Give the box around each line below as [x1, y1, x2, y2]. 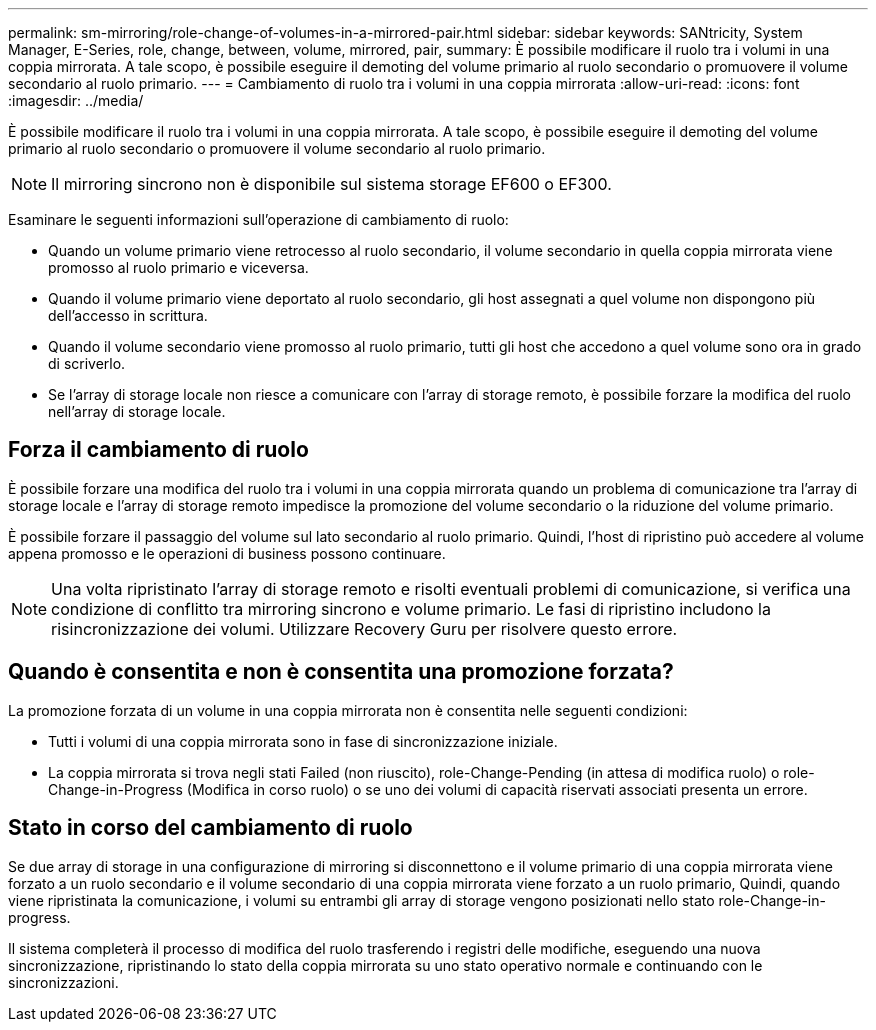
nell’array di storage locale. [48, 403, 226, 420]
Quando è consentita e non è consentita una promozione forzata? [8, 659, 674, 685]
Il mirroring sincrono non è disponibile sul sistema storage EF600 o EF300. [51, 174, 612, 194]
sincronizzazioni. [8, 973, 119, 991]
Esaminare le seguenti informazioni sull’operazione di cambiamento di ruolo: [8, 211, 509, 228]
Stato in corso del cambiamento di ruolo [8, 815, 413, 841]
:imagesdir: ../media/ [8, 92, 144, 109]
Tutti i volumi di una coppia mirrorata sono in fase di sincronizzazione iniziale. [48, 732, 558, 750]
